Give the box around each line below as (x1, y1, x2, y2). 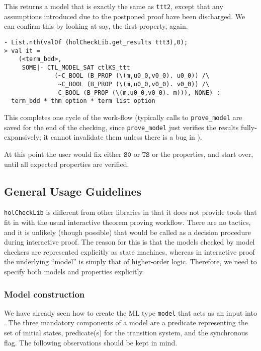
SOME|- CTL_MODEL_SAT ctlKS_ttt (22, 64, 130, 71)
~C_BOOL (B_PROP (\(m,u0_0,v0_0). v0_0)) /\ (58, 81, 210, 88)
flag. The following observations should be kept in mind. (4, 337, 178, 347)
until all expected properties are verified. (4, 158, 129, 169)
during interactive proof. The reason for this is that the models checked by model (4, 237, 255, 247)
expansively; (4, 132, 41, 142)
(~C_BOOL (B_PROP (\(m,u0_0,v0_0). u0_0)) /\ (54, 72, 210, 80)
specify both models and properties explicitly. (4, 266, 144, 277)
